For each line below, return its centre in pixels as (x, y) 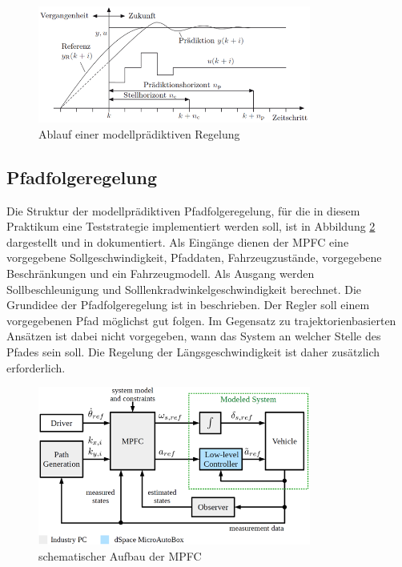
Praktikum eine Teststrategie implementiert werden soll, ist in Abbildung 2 (191, 226)
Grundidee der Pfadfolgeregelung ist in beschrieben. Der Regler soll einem (188, 305)
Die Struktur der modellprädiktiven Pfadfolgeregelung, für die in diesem (183, 210)
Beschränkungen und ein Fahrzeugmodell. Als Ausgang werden (161, 273)
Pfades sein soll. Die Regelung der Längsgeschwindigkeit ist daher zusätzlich (193, 352)
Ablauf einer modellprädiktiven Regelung (139, 133)
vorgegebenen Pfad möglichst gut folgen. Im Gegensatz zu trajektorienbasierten (201, 320)
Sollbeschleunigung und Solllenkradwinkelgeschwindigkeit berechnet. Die (184, 289)
